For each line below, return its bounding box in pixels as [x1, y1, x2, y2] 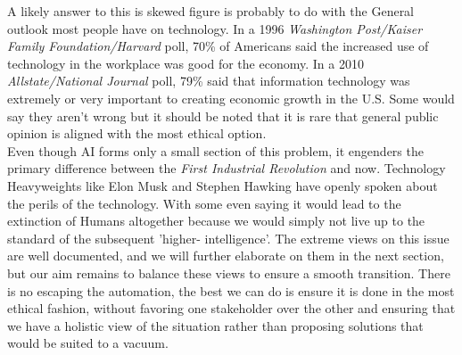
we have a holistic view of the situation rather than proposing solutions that [7, 316, 424, 334]
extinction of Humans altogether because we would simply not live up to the [7, 211, 425, 230]
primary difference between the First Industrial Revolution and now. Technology [7, 159, 446, 177]
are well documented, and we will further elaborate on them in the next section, [7, 246, 444, 265]
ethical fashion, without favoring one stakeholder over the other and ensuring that [7, 299, 456, 318]
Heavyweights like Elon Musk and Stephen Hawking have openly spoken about [7, 176, 438, 194]
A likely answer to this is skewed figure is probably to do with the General [7, 2, 415, 20]
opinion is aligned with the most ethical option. [7, 124, 267, 143]
